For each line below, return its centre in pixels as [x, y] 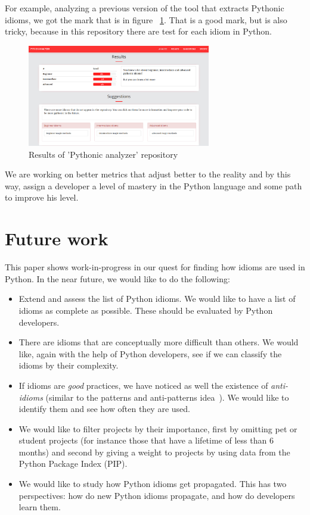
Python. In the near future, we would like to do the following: [117, 278]
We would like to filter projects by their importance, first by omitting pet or [158, 428]
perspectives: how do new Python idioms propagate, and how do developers [157, 495]
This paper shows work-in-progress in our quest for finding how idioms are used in [155, 267]
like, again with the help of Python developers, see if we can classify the [150, 353]
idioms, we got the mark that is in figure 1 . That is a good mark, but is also [146, 19]
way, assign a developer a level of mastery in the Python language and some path [154, 185]
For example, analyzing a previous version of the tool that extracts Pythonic [145, 8]
